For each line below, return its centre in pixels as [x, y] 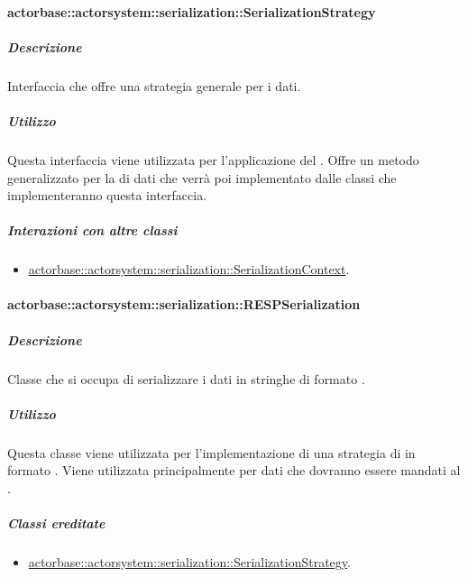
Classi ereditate [56, 523]
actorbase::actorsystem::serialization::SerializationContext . [189, 269]
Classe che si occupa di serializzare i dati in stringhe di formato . [186, 378]
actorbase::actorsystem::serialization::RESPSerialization [184, 304]
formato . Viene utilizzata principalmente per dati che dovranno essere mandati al [234, 470]
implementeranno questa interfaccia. [107, 195]
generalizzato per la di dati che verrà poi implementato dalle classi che [202, 177]
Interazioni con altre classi [92, 230]
